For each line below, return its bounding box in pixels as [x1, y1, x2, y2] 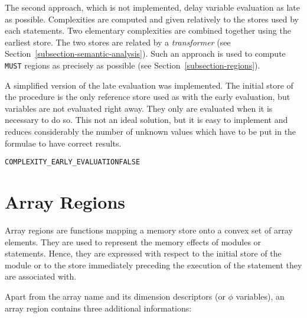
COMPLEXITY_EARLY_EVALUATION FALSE [5, 158, 141, 167]
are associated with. [5, 270, 77, 283]
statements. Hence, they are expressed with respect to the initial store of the [5, 247, 282, 259]
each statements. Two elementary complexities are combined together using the [5, 24, 291, 37]
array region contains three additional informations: [5, 301, 192, 314]
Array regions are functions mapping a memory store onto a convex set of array [5, 223, 293, 236]
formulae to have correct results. [5, 137, 122, 149]
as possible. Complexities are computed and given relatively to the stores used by [5, 12, 299, 25]
